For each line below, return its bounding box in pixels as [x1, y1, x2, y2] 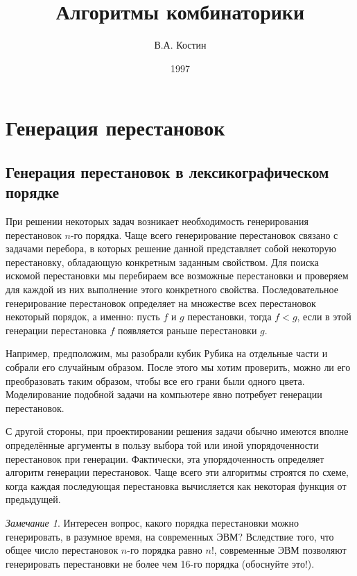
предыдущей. [6, 492, 61, 507]
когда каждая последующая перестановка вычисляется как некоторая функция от [6, 478, 347, 493]
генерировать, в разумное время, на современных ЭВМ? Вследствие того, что [6, 529, 334, 543]
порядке [6, 181, 60, 203]
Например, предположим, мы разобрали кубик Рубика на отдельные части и [6, 346, 328, 361]
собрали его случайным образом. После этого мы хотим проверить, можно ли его [6, 360, 351, 375]
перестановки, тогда [187, 309, 272, 324]
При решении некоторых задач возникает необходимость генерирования [6, 214, 308, 229]
